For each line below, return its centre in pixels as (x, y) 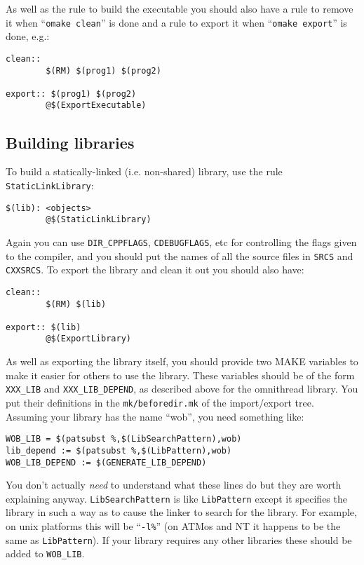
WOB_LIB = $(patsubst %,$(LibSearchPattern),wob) (124, 439)
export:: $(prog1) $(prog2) (71, 94)
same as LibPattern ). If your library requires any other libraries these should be (179, 539)
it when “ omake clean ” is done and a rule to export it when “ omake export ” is (176, 22)
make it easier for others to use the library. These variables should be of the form (180, 375)
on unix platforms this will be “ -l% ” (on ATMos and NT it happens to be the (173, 526)
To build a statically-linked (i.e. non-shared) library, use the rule (144, 171)
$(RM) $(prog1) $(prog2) (103, 70)
